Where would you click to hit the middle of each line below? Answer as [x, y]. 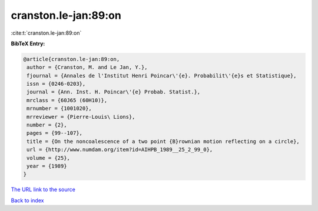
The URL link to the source [43, 190]
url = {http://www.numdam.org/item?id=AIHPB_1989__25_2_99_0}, [120, 150]
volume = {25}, [49, 158]
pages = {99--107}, [54, 133]
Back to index [27, 200]
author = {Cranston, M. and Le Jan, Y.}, [87, 67]
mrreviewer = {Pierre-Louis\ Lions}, [81, 117]
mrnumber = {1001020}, [59, 108]
